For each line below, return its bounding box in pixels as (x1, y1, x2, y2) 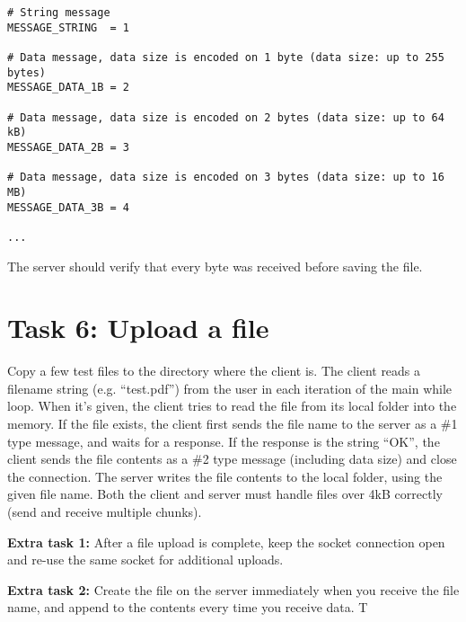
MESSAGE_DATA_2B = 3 (7, 140, 130, 154)
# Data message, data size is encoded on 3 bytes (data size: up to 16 (7, 171, 444, 184)
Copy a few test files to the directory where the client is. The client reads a (7, 361, 421, 380)
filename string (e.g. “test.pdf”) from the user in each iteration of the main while (7, 378, 453, 397)
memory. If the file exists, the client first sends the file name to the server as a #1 (7, 414, 458, 432)
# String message (7, 6, 110, 19)
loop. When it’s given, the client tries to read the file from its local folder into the (7, 396, 457, 415)
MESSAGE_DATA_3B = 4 (7, 200, 130, 214)
